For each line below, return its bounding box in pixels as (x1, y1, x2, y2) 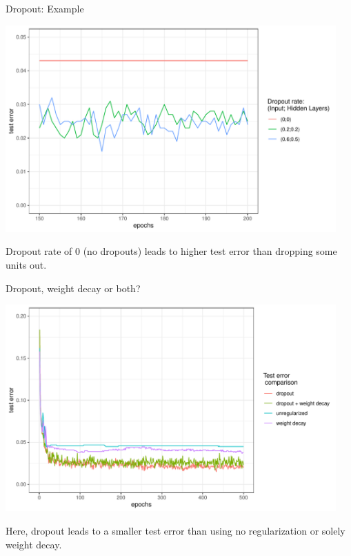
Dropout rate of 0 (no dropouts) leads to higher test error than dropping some (6, 244, 337, 258)
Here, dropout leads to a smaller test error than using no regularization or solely (6, 524, 345, 538)
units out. (6, 258, 47, 272)
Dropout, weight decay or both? (6, 280, 141, 295)
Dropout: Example (6, 1, 84, 15)
